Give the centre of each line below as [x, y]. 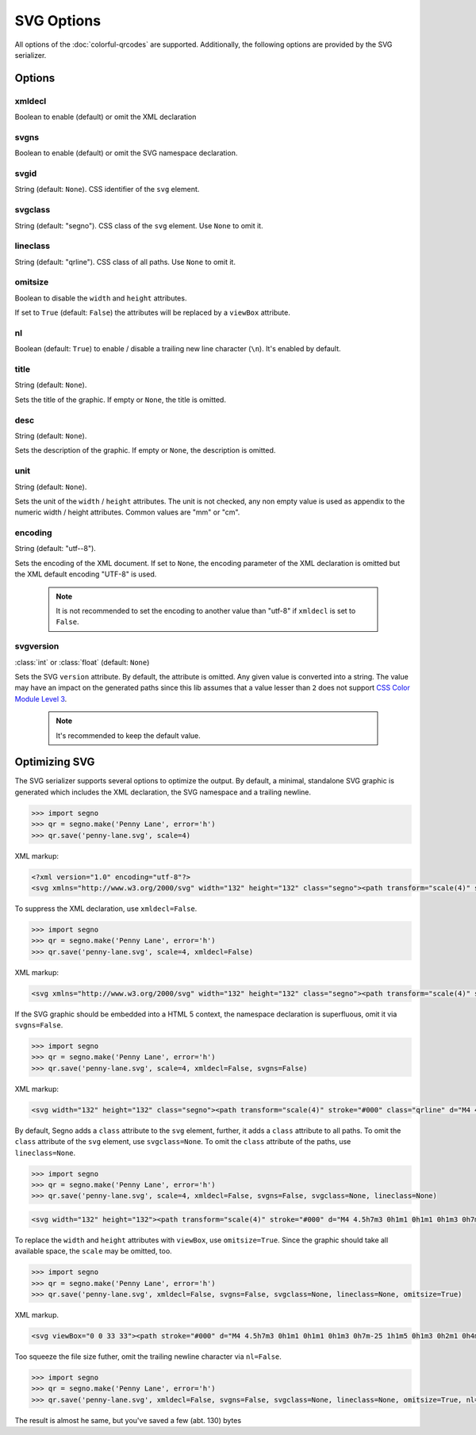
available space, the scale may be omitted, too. [93, 1251]
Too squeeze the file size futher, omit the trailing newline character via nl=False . [148, 1357]
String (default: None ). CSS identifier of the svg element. [107, 189]
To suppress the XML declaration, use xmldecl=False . [106, 909]
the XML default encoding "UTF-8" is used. [86, 574]
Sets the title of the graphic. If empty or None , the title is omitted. [120, 400]
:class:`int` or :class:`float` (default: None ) [82, 662]
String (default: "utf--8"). [56, 549]
